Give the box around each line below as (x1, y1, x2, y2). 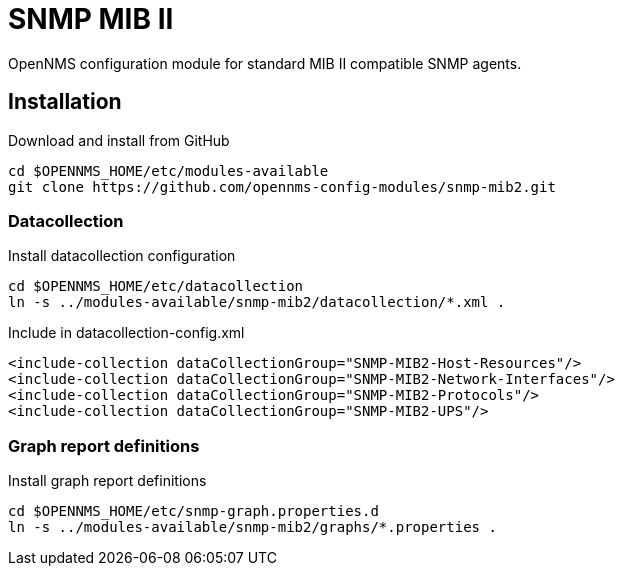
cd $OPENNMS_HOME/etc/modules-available (8, 162, 329, 179)
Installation (8, 89, 122, 115)
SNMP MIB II (8, 2, 174, 36)
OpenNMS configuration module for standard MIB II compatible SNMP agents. (8, 54, 522, 72)
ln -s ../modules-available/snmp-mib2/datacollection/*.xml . (8, 294, 506, 311)
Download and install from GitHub (8, 131, 230, 149)
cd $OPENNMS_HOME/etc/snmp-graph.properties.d (8, 503, 379, 520)
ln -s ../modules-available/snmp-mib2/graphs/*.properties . (8, 519, 497, 536)
